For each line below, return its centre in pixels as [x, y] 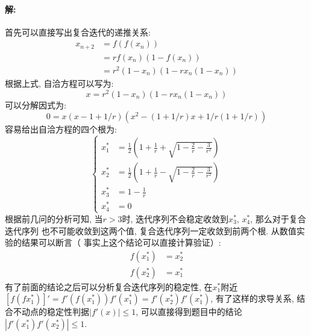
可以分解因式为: [36, 104]
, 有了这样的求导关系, [252, 298]
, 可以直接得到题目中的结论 [189, 312]
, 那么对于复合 [278, 218]
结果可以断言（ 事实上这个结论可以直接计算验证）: [121, 242]
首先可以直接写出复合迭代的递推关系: [78, 32]
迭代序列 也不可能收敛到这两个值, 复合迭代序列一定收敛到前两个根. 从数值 [151, 230]
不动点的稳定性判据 [51, 312]
